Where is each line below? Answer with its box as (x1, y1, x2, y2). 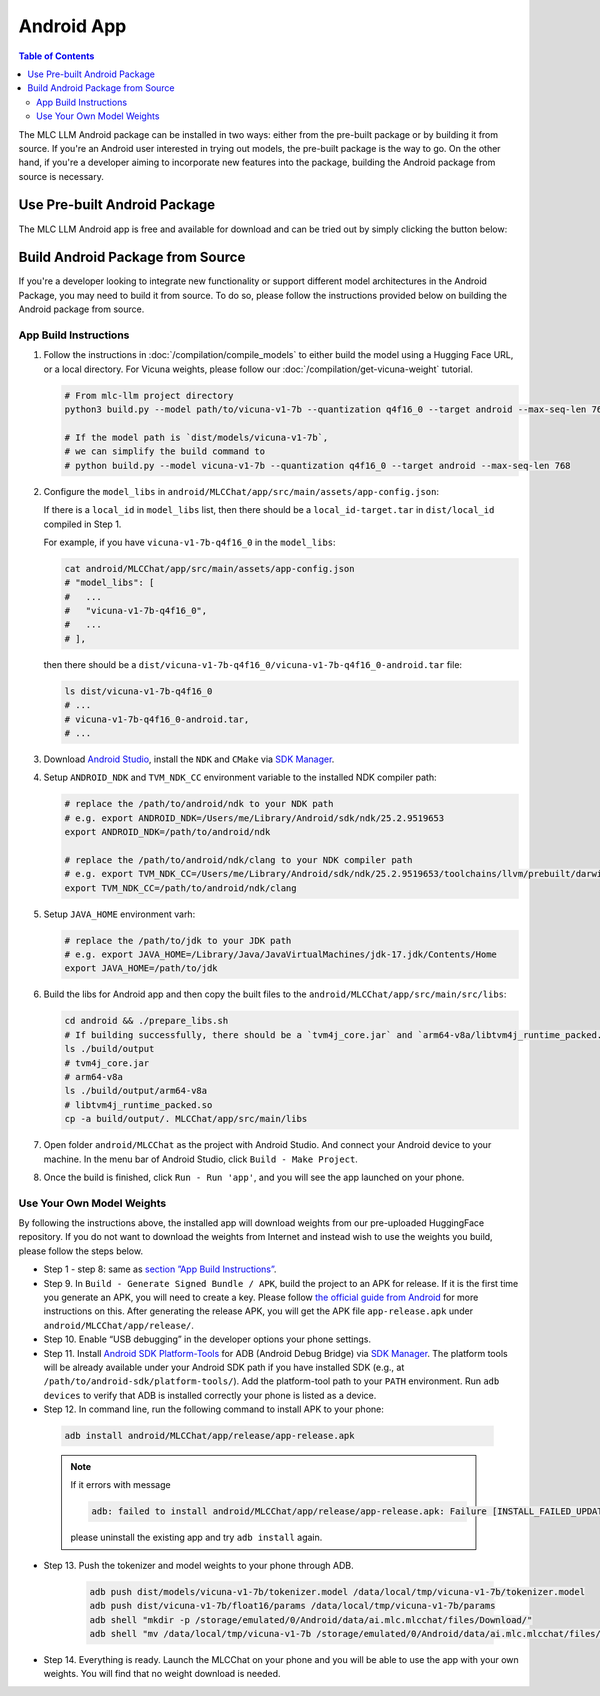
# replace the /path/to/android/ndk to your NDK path (64, 798, 334, 810)
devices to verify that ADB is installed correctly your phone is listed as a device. (43, 1389, 377, 1401)
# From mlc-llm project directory (64, 390, 234, 401)
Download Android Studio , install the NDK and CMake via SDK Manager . (43, 753, 335, 765)
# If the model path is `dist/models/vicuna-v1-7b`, (64, 431, 329, 443)
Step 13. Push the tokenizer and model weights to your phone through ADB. (43, 1559, 354, 1571)
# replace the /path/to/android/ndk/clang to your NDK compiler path (64, 854, 413, 865)
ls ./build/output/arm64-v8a (64, 1085, 208, 1097)
